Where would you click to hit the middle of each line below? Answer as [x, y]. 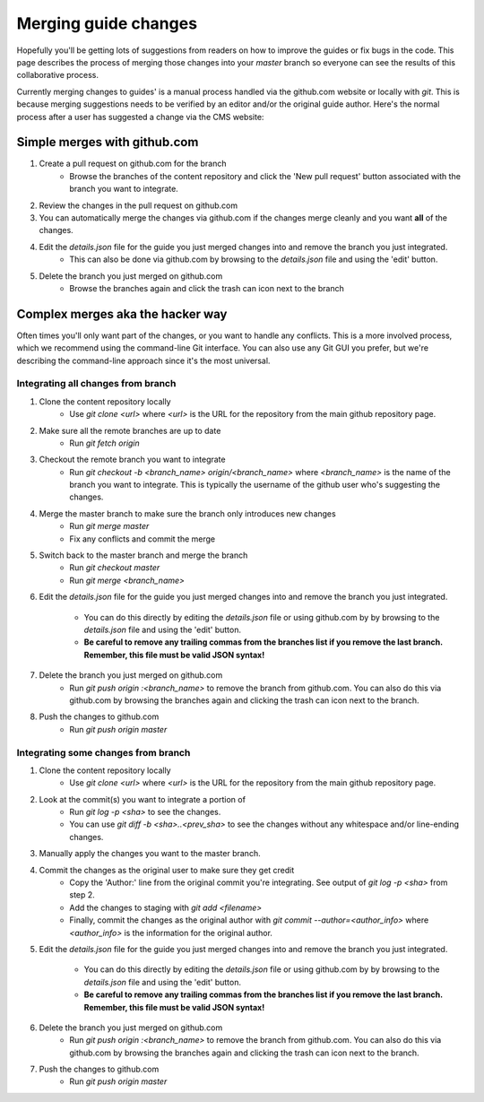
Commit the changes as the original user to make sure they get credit [167, 870]
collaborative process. [57, 75]
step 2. [82, 895]
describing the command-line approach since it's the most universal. [143, 360]
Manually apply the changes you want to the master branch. [150, 854]
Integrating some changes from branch [104, 752]
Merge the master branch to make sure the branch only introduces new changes [187, 513]
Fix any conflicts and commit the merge [143, 539]
